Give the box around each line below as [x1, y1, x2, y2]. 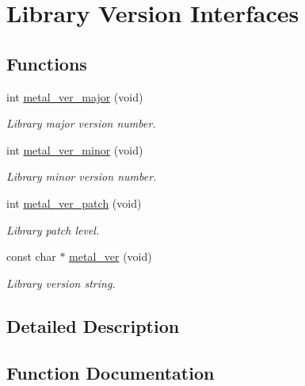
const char [6, 248, 56, 265]
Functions [6, 51, 87, 75]
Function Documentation [6, 360, 215, 384]
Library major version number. [6, 115, 156, 132]
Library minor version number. [6, 168, 157, 185]
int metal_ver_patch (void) [6, 194, 142, 211]
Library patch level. [6, 221, 100, 238]
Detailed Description [6, 313, 180, 338]
